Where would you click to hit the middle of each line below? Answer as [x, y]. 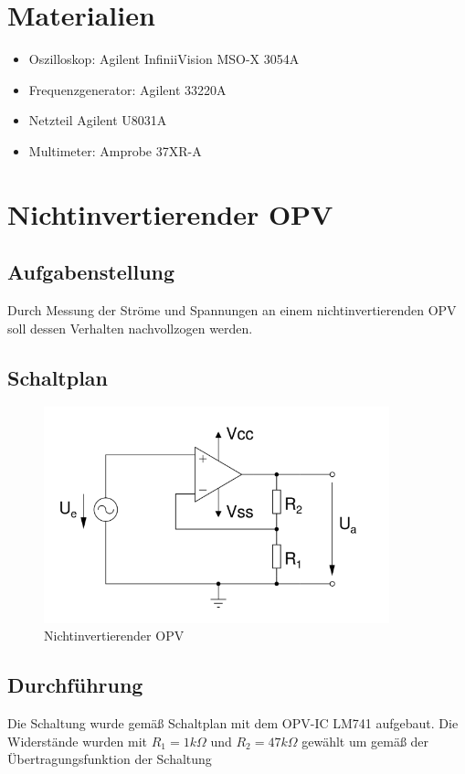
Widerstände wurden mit [78, 741]
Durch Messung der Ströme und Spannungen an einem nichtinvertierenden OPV [232, 310]
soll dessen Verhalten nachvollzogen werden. [130, 328]
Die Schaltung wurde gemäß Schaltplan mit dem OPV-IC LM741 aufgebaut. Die [233, 722]
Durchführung [75, 685]
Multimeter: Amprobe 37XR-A [115, 150]
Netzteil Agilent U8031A [98, 120]
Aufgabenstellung [91, 272]
